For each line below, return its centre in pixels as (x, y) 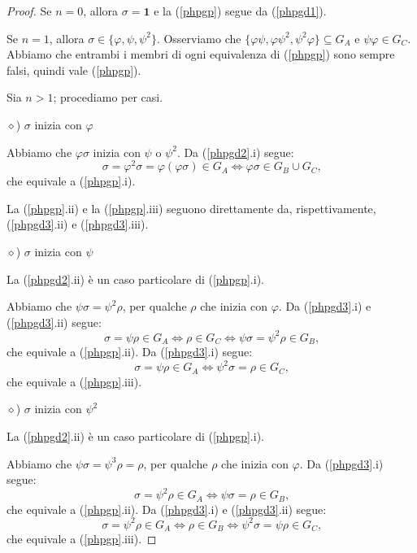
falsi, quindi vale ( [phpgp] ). (74, 70)
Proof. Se (29, 11)
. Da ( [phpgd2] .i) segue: (235, 152)
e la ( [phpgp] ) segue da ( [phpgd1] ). (240, 11)
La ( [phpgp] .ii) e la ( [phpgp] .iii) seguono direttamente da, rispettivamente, (191, 208)
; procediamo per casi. (108, 97)
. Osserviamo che (199, 38)
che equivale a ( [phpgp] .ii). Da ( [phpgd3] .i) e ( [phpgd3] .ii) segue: (167, 509)
